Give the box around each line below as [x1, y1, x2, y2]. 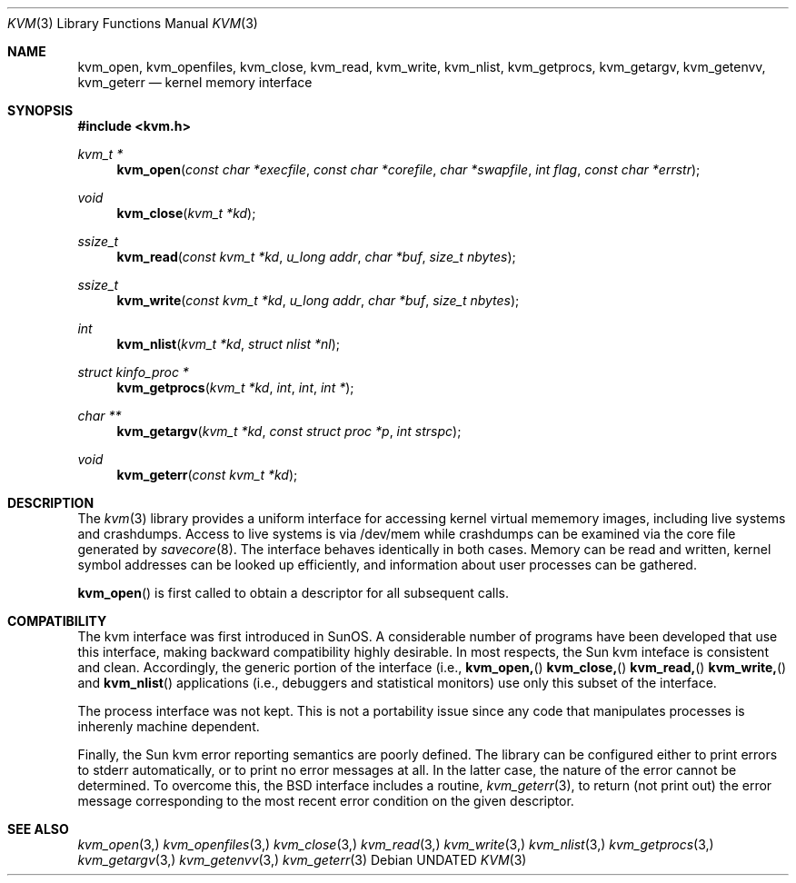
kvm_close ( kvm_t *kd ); [116, 205, 256, 221]
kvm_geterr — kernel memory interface [77, 74, 313, 90]
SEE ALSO [7, 821, 69, 837]
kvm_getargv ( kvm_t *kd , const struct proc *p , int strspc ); [116, 423, 462, 439]
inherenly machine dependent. [77, 719, 260, 734]
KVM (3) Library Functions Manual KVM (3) [7, 15, 258, 31]
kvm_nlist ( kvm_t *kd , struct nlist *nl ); [116, 336, 341, 352]
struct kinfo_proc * [77, 364, 189, 380]
